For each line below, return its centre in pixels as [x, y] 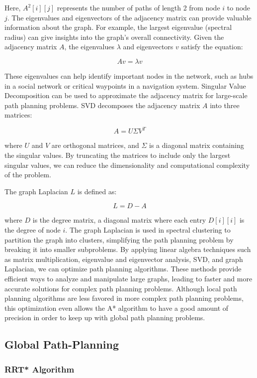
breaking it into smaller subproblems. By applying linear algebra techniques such [128, 249]
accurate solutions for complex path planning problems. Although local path [121, 288]
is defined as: [97, 191]
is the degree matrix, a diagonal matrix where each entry [119, 220]
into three [225, 105]
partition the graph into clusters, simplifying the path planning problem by [119, 239]
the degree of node [33, 230]
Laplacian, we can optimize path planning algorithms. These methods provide [123, 269]
